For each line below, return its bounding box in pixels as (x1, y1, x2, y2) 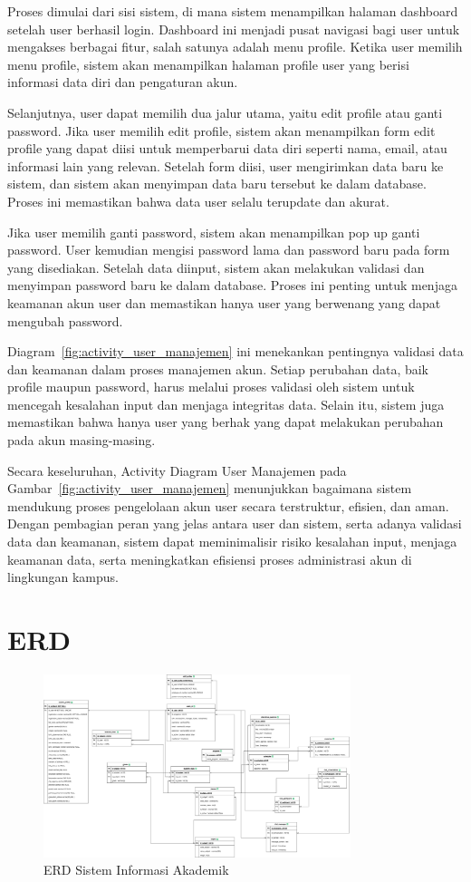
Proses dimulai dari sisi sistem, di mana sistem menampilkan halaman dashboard (7, 2, 458, 20)
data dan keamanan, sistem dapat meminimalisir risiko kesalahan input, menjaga (7, 532, 457, 551)
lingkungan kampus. (7, 567, 120, 586)
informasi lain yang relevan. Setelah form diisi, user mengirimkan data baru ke (7, 156, 444, 175)
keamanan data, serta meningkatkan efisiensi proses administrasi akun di (7, 549, 412, 568)
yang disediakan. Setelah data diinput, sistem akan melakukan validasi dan (7, 257, 425, 276)
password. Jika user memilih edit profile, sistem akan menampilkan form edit (7, 121, 436, 140)
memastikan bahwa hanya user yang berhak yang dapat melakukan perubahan (7, 412, 444, 431)
